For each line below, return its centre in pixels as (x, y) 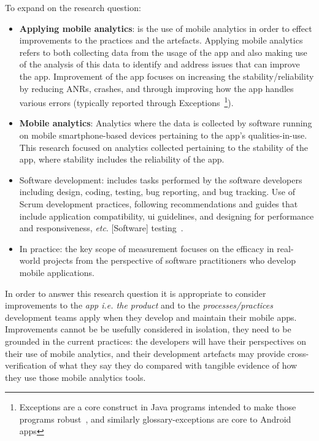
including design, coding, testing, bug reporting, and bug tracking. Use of (157, 192)
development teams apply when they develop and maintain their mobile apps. (151, 317)
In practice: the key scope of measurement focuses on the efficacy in (147, 248)
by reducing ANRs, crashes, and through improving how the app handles (156, 88)
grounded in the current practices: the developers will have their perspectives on (156, 341)
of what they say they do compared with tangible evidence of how (173, 365)
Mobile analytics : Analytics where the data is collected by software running (166, 123)
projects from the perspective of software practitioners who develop (169, 260)
